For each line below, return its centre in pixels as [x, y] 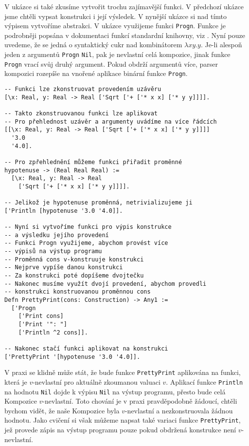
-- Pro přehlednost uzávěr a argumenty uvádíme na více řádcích [111, 121]
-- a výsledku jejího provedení [57, 235]
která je [16, 381]
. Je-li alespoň [221, 45]
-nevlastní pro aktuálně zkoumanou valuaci [97, 381]
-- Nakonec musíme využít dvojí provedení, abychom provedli [106, 284]
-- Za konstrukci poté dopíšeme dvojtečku [74, 276]
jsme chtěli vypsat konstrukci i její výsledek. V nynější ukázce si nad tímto [116, 16]
